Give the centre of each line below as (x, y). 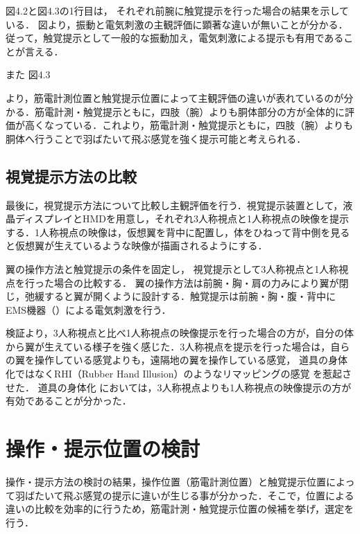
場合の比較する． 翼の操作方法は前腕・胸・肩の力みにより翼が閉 (201, 282)
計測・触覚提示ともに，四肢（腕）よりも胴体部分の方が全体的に (199, 111)
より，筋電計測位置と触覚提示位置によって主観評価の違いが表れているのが (175, 97)
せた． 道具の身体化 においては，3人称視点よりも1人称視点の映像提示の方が (179, 387)
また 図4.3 (28, 74)
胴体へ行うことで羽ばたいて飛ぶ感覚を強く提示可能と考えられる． (156, 138)
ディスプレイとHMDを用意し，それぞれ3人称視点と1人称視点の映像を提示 (182, 219)
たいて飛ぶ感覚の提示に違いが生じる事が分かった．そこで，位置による (194, 495)
